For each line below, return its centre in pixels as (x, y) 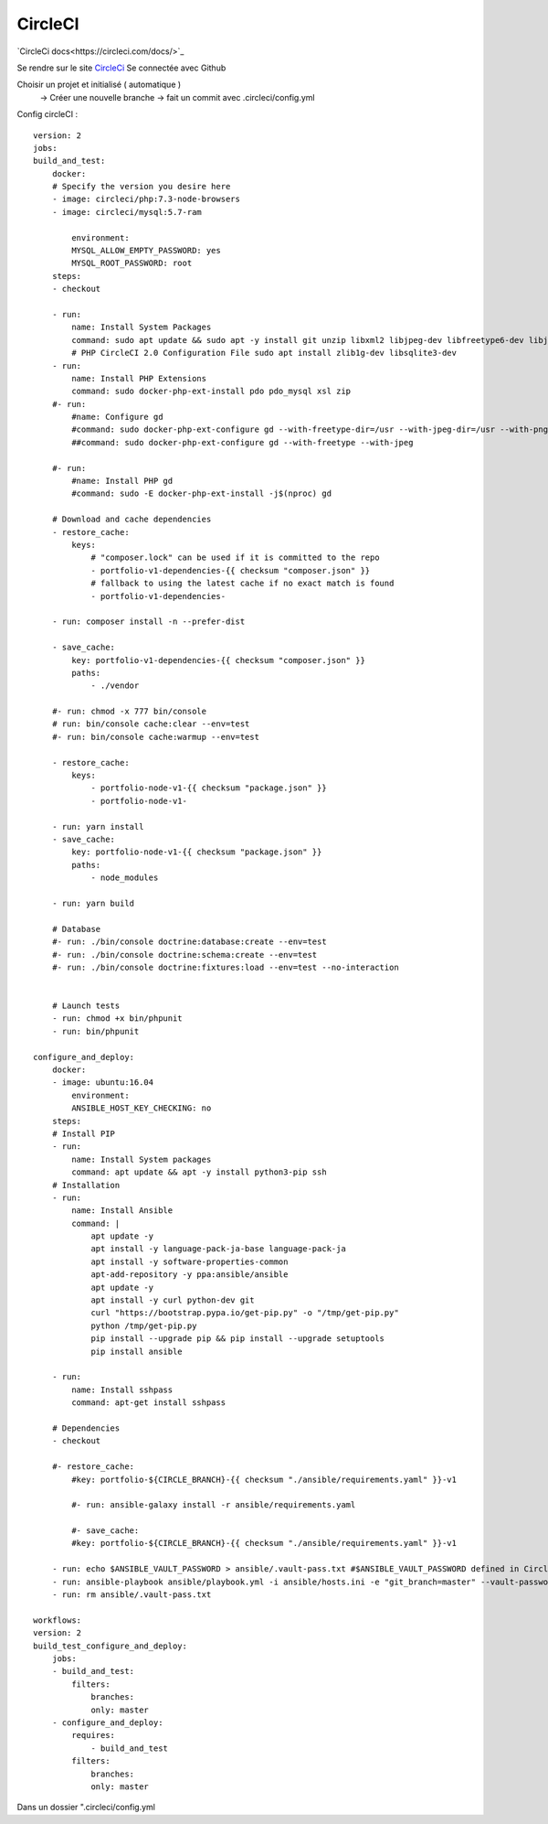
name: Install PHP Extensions (139, 378)
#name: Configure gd (117, 417)
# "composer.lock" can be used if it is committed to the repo (235, 558)
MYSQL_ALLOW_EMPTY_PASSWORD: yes (146, 251)
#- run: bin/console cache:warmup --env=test (156, 737)
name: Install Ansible (122, 1211)
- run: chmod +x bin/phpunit (117, 1019)
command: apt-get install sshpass (149, 1403)
